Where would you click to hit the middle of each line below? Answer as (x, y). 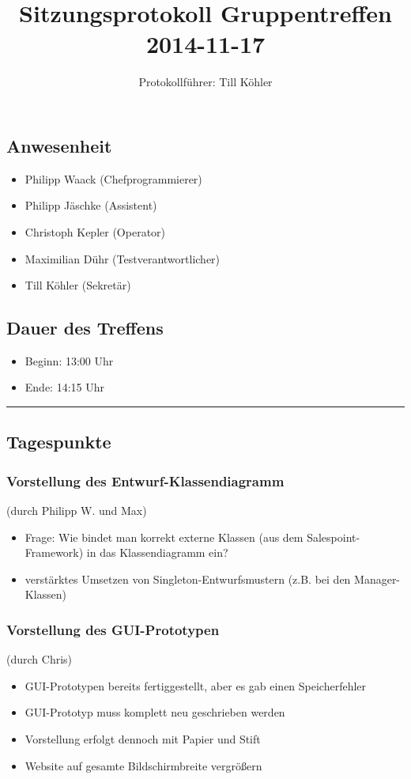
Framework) (54, 552)
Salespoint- (334, 537)
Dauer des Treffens (85, 328)
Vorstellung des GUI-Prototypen (113, 629)
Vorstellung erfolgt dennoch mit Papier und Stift (143, 739)
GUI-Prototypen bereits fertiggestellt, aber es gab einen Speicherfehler (196, 685)
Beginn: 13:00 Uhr (69, 360)
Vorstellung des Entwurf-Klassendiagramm (145, 480)
